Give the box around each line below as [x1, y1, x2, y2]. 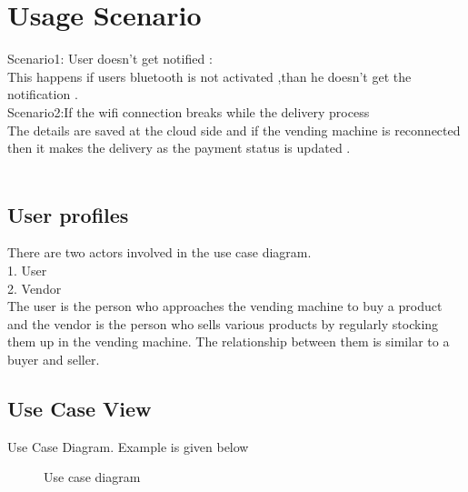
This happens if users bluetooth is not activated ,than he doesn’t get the [7, 66, 412, 85]
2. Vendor [7, 278, 62, 297]
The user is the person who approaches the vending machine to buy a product [7, 296, 443, 316]
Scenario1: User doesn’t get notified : [7, 49, 213, 68]
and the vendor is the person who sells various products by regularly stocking [7, 314, 439, 333]
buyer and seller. [7, 350, 100, 369]
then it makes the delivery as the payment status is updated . [7, 138, 351, 157]
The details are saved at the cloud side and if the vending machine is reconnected [7, 120, 461, 139]
